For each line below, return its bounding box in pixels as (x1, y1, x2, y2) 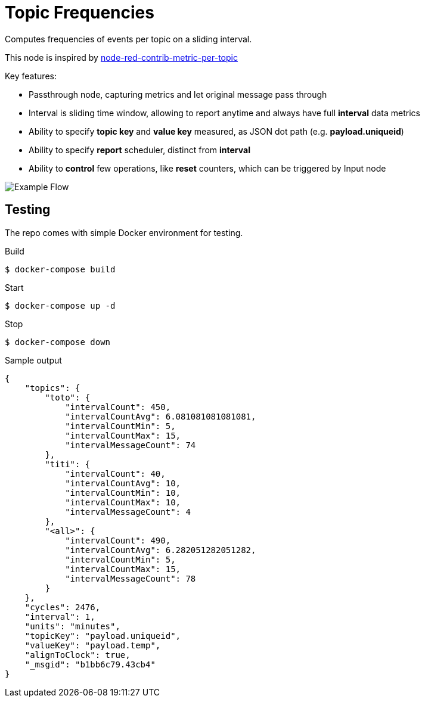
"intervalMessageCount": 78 (65, 573, 196, 583)
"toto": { (45, 392, 91, 402)
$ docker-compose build (5, 264, 116, 274)
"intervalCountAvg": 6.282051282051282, (65, 545, 256, 555)
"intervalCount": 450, (65, 402, 171, 412)
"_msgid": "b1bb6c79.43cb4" (24, 659, 156, 669)
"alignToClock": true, (24, 650, 131, 660)
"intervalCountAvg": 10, (65, 478, 181, 488)
